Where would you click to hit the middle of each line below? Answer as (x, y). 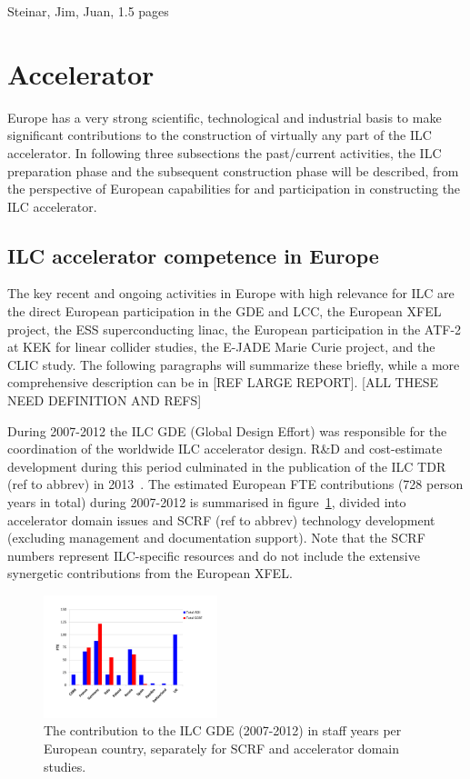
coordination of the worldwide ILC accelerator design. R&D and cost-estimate (225, 449)
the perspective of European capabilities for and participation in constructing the (234, 189)
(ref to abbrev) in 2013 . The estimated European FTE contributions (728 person (235, 484)
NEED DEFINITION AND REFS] (105, 400)
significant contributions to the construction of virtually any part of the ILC (220, 135)
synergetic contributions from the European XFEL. (150, 573)
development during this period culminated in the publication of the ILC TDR (227, 466)
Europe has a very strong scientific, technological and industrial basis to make (225, 117)
